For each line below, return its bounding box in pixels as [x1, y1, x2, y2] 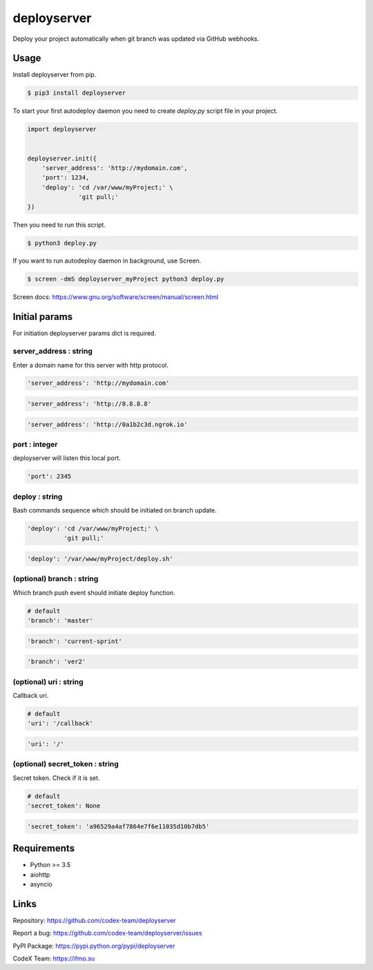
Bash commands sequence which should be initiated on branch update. [12, 506, 217, 515]
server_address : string [12, 346, 93, 356]
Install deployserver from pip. [12, 70, 97, 79]
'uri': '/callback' [27, 719, 93, 727]
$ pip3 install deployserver [27, 89, 126, 97]
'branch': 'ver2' [27, 658, 86, 666]
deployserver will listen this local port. [12, 454, 121, 462]
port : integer [12, 439, 58, 449]
